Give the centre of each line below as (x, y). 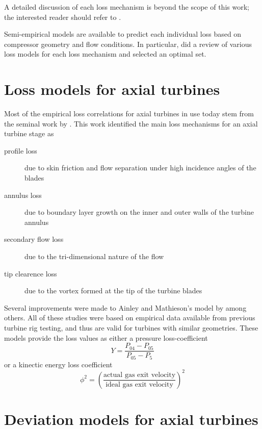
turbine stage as (29, 133)
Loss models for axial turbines (112, 89)
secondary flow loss (34, 239)
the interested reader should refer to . (63, 17)
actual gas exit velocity (139, 375)
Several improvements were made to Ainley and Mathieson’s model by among (125, 307)
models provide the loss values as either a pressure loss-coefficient (106, 337)
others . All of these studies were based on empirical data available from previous (130, 318)
